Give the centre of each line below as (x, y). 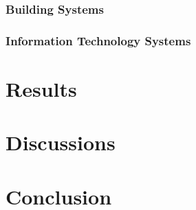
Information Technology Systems (98, 40)
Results (41, 88)
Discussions (61, 142)
